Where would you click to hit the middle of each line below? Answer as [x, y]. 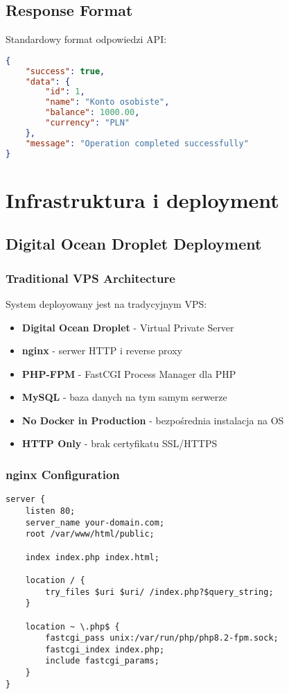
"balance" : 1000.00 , [93, 113]
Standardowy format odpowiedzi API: [86, 39]
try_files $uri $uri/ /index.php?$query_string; [159, 592]
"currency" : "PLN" [88, 123]
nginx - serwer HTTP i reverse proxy [102, 350]
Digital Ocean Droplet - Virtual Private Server [128, 327]
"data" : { [48, 81]
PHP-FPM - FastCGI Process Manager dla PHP [129, 373]
